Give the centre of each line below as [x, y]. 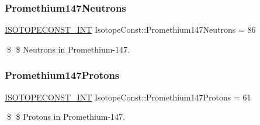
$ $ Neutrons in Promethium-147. [68, 49]
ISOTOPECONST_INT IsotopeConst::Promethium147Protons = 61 [128, 97]
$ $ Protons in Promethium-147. [66, 117]
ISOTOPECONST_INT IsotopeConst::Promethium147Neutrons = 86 [130, 29]
